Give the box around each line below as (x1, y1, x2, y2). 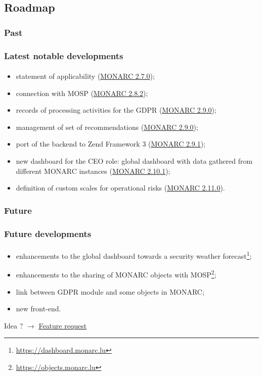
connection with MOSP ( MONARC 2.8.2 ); (16, 87, 148, 98)
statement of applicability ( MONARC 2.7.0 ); (16, 71, 155, 81)
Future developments (4, 227, 92, 240)
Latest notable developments (4, 49, 123, 62)
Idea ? (4, 320, 23, 331)
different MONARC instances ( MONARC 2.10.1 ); (16, 165, 170, 176)
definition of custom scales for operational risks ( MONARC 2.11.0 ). (16, 182, 225, 193)
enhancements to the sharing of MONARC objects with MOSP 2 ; (16, 268, 216, 279)
